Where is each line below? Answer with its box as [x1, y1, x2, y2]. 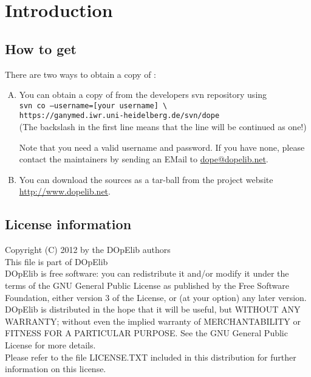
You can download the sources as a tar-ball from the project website [19, 173, 273, 185]
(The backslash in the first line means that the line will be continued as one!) [19, 120, 307, 133]
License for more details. [5, 339, 96, 351]
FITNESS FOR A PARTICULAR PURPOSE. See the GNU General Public [5, 327, 288, 339]
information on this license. [5, 362, 106, 375]
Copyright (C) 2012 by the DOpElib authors [5, 243, 171, 256]
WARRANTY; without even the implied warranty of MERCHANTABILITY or [5, 314, 301, 327]
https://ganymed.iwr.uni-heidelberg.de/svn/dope [19, 111, 220, 120]
